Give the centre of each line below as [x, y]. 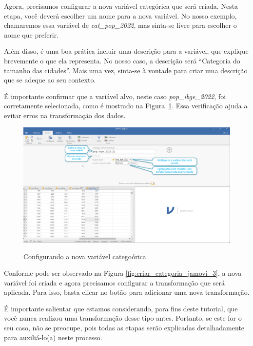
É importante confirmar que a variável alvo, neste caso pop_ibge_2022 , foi [115, 96]
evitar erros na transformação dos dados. [65, 115]
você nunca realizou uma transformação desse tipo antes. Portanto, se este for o [123, 318]
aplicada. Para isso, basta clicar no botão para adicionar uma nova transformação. [127, 292]
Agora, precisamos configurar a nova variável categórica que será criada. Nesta [121, 6]
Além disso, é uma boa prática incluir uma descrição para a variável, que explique [126, 51]
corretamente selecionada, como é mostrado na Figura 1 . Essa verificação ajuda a [126, 106]
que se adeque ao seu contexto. [50, 80]
